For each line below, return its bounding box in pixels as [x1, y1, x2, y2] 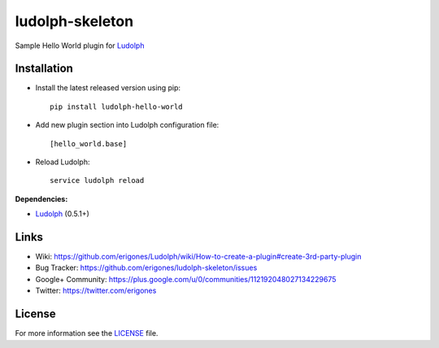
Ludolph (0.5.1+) [35, 209, 89, 219]
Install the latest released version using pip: [35, 83, 181, 93]
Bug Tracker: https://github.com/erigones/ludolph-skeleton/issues [35, 263, 258, 272]
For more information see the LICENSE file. [15, 328, 159, 338]
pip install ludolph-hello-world [50, 102, 183, 111]
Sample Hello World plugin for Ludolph [15, 41, 145, 50]
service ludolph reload [50, 176, 145, 185]
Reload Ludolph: [35, 157, 90, 167]
